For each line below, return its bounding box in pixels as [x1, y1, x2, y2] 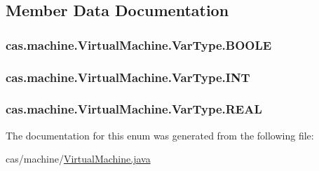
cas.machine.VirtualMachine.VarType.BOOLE [6, 36, 272, 53]
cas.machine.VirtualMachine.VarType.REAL [6, 100, 262, 118]
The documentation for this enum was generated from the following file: [6, 128, 314, 142]
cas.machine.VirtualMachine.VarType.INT [6, 68, 250, 85]
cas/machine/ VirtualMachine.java [6, 151, 151, 166]
